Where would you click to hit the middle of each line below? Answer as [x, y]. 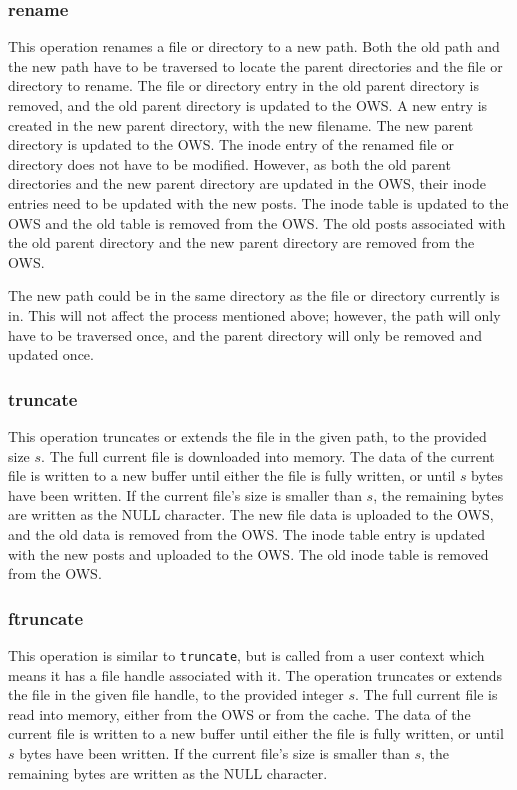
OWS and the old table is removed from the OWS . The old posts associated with [257, 222]
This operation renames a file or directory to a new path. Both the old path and [254, 46]
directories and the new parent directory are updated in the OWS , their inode [247, 183]
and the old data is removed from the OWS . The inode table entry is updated [247, 533]
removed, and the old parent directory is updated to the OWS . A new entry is [248, 105]
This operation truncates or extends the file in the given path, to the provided [247, 435]
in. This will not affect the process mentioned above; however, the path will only [254, 314]
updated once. [51, 354]
